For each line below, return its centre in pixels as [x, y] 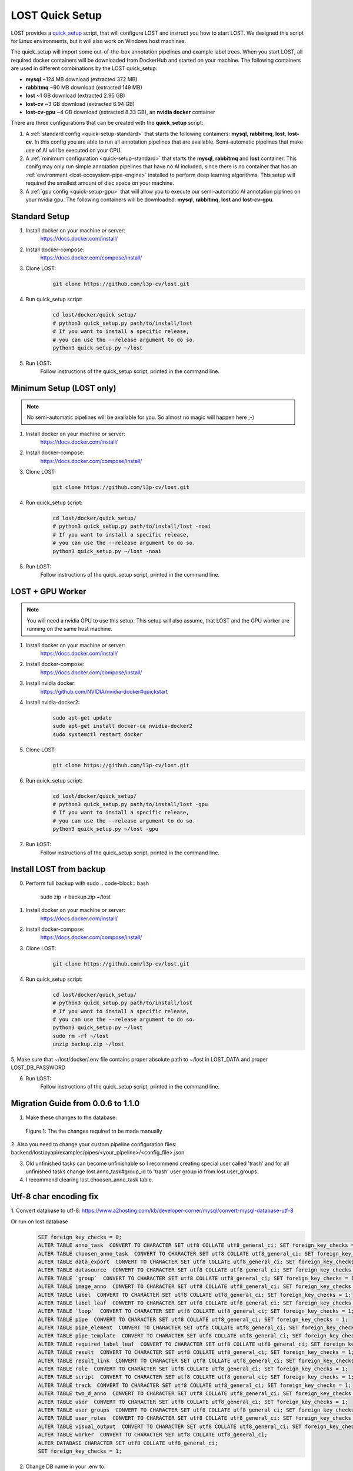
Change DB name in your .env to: [66, 1466]
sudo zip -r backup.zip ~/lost [76, 897]
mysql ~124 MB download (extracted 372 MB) [81, 79]
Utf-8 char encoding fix [55, 1197]
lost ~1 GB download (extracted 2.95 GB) [76, 96]
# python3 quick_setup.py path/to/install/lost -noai [132, 526]
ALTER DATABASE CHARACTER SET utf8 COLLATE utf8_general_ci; [128, 1443]
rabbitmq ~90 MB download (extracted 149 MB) [84, 87]
